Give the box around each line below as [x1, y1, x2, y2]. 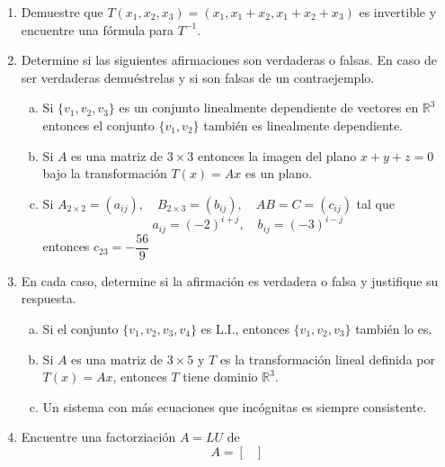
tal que [356, 193, 395, 212]
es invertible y [359, 3, 437, 21]
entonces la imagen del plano [197, 146, 357, 165]
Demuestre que [21, 3, 103, 21]
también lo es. [355, 319, 432, 337]
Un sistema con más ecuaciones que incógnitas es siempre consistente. [42, 397, 427, 416]
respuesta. [21, 289, 76, 308]
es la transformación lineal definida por [219, 349, 435, 368]
